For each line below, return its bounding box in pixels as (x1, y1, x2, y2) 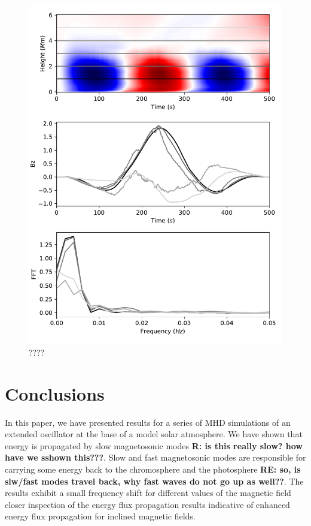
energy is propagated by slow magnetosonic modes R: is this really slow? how (5, 439, 303, 452)
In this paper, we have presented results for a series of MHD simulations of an (5, 416, 291, 428)
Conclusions (5, 381, 105, 405)
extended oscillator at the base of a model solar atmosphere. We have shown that (5, 428, 303, 440)
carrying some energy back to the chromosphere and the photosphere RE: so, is (5, 463, 301, 476)
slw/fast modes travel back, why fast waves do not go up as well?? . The (5, 474, 304, 487)
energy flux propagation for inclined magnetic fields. (5, 510, 196, 522)
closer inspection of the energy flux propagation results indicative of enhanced (5, 498, 290, 510)
